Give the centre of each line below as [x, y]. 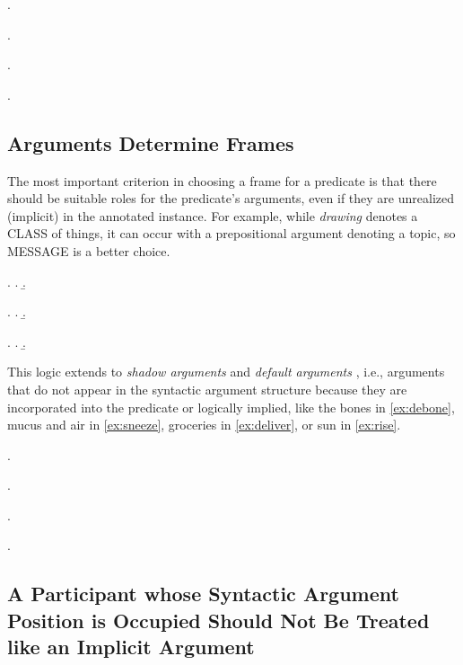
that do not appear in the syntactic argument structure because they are [207, 389]
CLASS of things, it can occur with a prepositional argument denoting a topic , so [231, 233]
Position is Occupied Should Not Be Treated [218, 620]
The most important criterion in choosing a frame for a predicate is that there [222, 180]
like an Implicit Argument [131, 647]
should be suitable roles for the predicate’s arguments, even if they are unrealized [231, 198]
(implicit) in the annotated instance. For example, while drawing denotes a [213, 215]
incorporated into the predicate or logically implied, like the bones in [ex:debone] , [231, 407]
